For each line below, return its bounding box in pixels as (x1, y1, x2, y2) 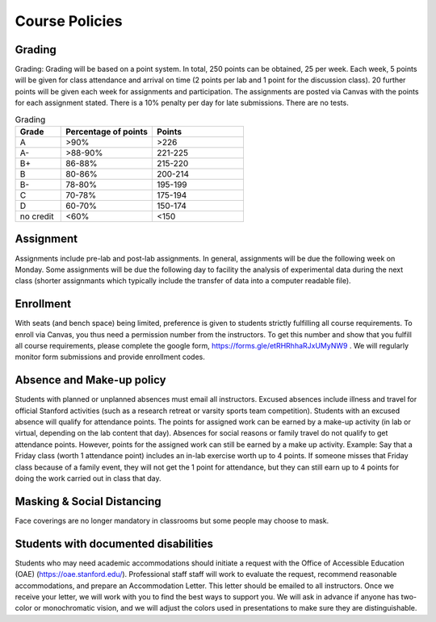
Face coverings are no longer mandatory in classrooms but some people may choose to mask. (15, 516, 329, 525)
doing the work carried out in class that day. (15, 474, 161, 483)
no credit (19, 211, 54, 222)
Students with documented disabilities (15, 536, 214, 550)
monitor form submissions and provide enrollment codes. (15, 352, 205, 362)
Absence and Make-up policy (15, 374, 166, 387)
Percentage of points (65, 126, 149, 137)
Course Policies (15, 12, 123, 30)
